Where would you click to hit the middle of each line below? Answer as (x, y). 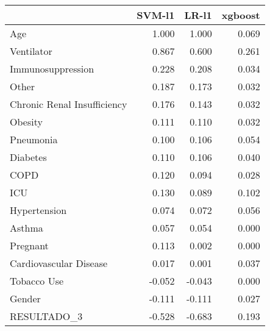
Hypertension (38, 210)
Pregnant (29, 245)
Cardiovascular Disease (59, 263)
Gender (25, 298)
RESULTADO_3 (46, 316)
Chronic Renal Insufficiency (69, 104)
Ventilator (31, 51)
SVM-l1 (156, 15)
